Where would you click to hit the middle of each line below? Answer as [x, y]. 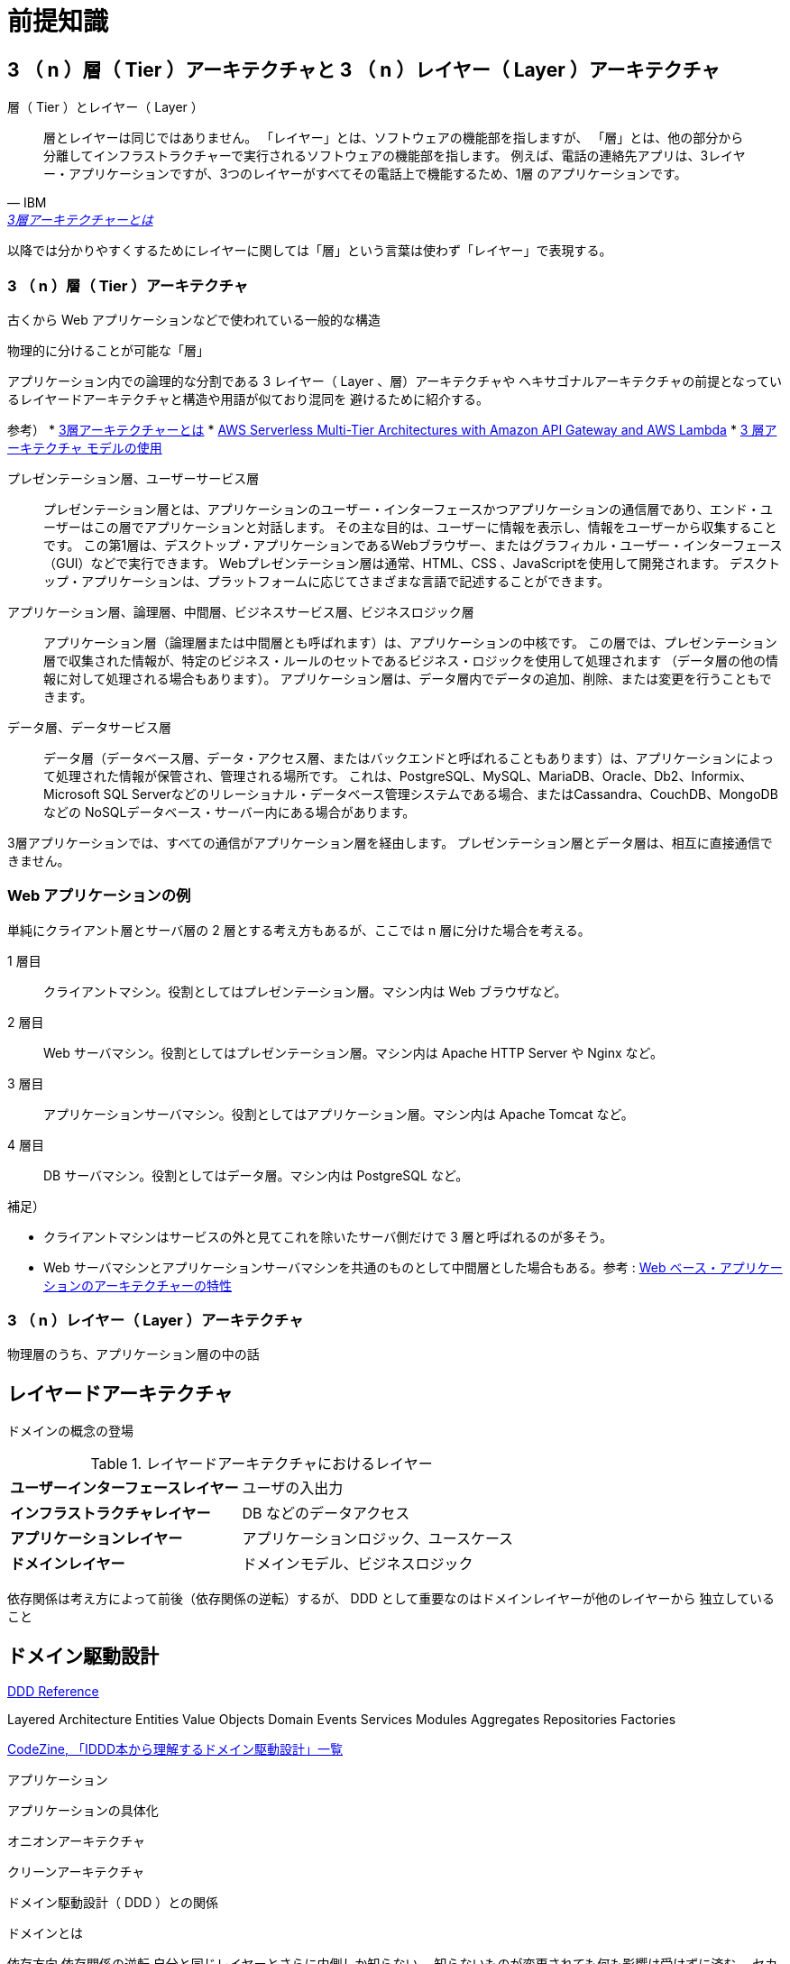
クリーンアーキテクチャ [76, 1872]
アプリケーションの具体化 [83, 1811]
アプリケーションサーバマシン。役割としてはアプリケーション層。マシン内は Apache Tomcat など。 [339, 1114]
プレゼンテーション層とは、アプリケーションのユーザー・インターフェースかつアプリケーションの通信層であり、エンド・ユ [408, 509]
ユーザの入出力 [293, 1488]
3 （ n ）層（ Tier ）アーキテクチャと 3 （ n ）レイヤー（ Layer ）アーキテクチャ [364, 69]
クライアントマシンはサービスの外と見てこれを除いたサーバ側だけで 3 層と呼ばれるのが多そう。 [328, 1236]
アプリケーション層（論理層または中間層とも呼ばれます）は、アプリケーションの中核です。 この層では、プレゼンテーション [410, 642]
